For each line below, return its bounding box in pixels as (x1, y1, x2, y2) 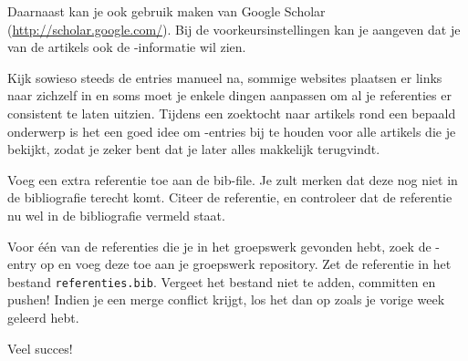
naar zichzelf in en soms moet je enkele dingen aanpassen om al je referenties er (7, 86, 452, 105)
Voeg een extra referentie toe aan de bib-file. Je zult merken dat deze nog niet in (7, 170, 458, 189)
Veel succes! (7, 338, 73, 357)
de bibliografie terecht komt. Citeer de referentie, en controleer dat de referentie (7, 188, 452, 207)
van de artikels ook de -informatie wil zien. (7, 37, 246, 57)
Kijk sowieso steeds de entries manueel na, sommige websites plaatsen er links (7, 67, 442, 87)
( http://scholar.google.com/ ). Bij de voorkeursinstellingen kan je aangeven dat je (7, 19, 461, 38)
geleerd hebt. (7, 307, 79, 326)
